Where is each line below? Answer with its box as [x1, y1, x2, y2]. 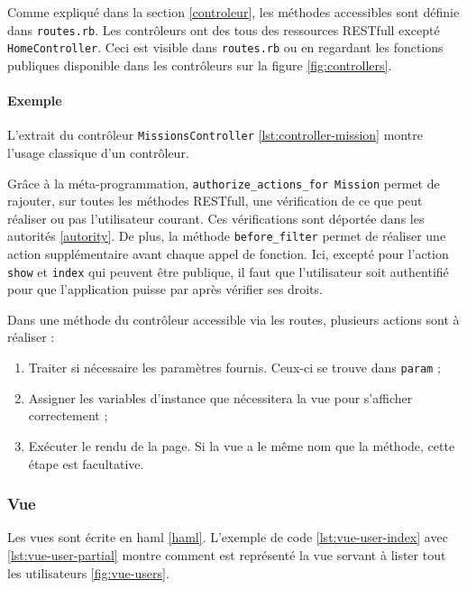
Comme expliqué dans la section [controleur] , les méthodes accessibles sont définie [7, 3, 460, 21]
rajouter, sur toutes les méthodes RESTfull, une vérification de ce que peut [7, 191, 423, 210]
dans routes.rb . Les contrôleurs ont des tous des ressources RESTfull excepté [7, 20, 440, 39]
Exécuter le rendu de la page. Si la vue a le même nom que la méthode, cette [28, 436, 455, 455]
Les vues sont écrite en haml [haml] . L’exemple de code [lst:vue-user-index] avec [7, 528, 448, 547]
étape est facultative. [28, 454, 144, 473]
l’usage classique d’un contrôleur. [7, 143, 189, 161]
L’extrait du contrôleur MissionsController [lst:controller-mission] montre [7, 125, 423, 144]
